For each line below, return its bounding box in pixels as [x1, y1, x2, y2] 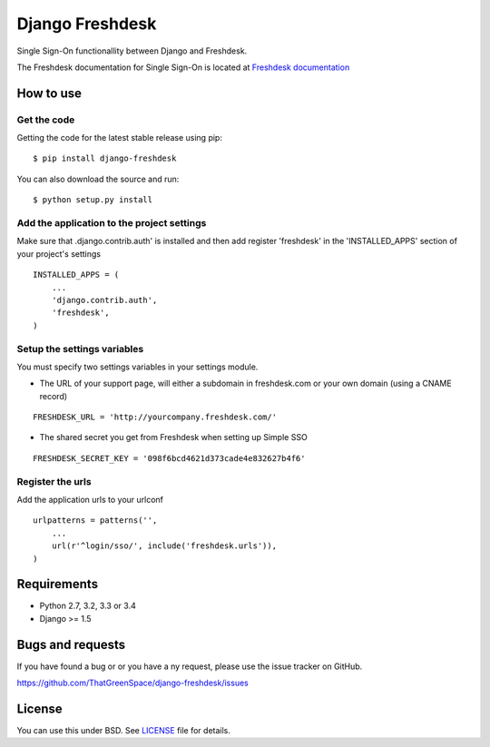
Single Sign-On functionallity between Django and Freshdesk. [16, 45, 248, 56]
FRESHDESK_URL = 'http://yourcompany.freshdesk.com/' [33, 412, 277, 422]
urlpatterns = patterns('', [33, 516, 158, 526]
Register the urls [16, 475, 92, 487]
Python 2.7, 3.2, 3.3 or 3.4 [39, 600, 136, 612]
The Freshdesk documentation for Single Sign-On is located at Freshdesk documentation [16, 62, 350, 73]
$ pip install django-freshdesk [33, 153, 177, 163]
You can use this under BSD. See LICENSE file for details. [16, 725, 231, 736]
